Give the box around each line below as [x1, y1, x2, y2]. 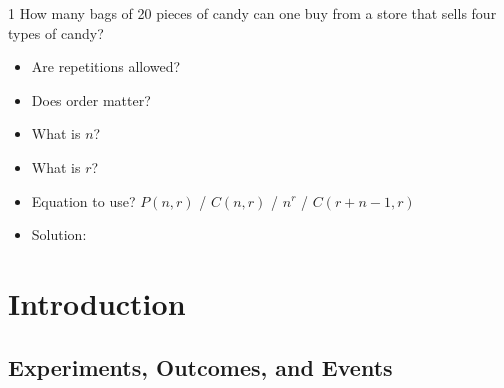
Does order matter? [31, 89, 151, 110]
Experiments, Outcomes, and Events [8, 351, 393, 382]
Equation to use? [31, 190, 136, 211]
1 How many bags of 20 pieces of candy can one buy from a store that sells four [8, 3, 497, 23]
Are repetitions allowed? [31, 56, 181, 77]
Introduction [8, 282, 186, 323]
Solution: [31, 224, 87, 245]
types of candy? [8, 22, 104, 43]
